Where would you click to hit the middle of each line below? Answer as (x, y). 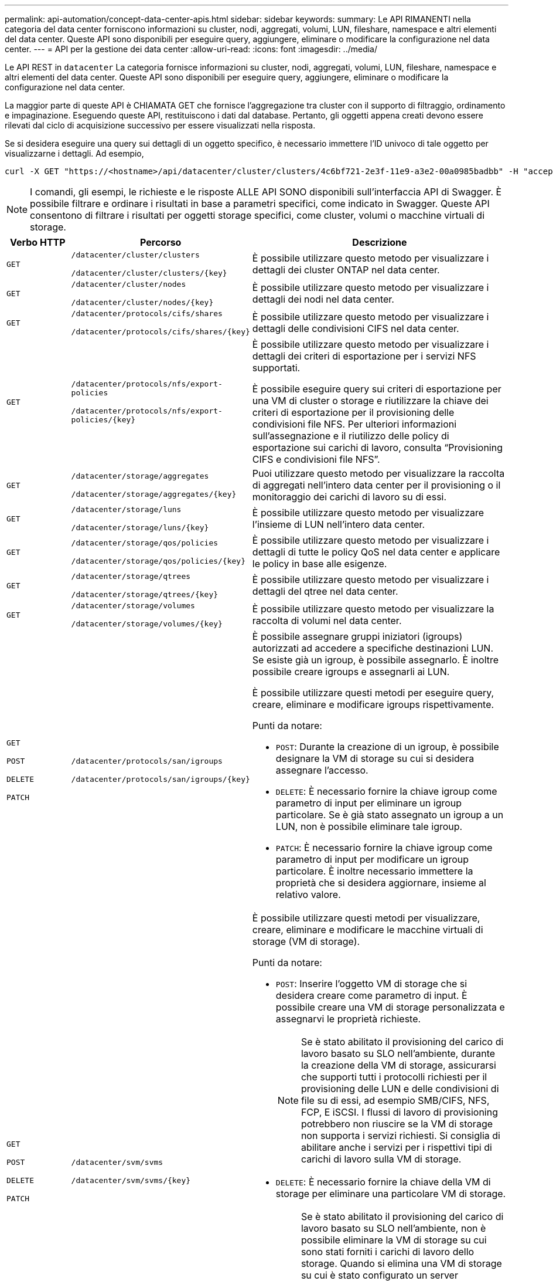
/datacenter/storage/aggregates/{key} (154, 494)
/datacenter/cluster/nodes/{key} (142, 302)
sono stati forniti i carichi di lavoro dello (388, 1252)
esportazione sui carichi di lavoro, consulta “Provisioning (377, 448)
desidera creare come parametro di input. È (371, 995)
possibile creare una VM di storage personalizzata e (390, 1007)
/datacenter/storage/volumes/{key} (147, 624)
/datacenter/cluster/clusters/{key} (149, 273)
